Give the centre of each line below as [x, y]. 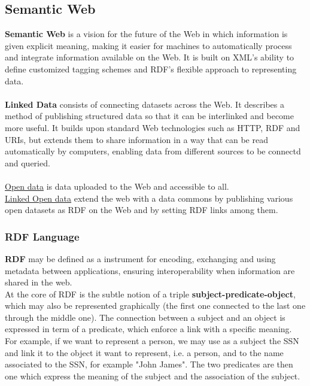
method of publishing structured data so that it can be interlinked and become [149, 116]
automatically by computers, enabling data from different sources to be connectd [153, 151]
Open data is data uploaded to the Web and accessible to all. [117, 186]
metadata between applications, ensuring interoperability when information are [150, 270]
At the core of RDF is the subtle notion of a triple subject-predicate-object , [150, 294]
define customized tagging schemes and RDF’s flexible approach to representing [151, 69]
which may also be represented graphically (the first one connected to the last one [155, 306]
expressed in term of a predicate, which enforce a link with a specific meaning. [148, 329]
